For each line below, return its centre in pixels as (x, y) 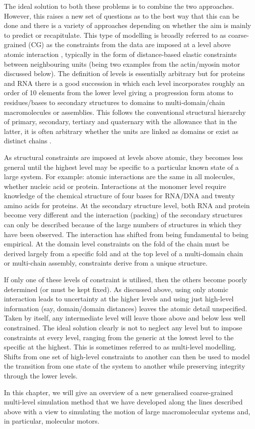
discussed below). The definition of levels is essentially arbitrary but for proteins (125, 73)
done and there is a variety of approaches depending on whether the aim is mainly (127, 25)
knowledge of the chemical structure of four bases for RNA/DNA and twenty (119, 196)
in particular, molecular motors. (52, 421)
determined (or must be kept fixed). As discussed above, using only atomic (116, 289)
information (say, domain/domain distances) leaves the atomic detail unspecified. (126, 308)
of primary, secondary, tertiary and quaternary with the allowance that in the (120, 121)
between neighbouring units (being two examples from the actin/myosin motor (122, 64)
